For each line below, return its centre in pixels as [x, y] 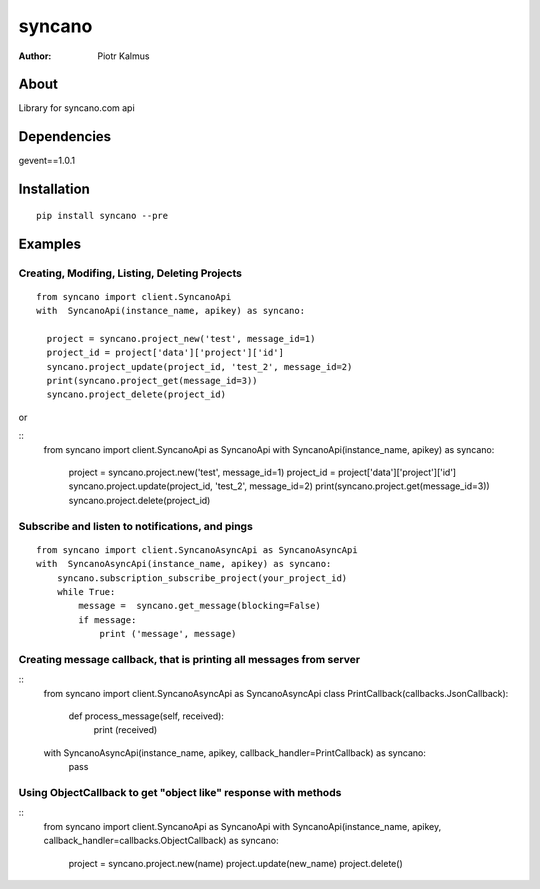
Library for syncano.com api [76, 108]
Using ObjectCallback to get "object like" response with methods [180, 792]
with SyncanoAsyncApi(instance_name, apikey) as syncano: [184, 564]
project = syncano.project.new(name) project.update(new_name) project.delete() [236, 863]
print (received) [125, 730]
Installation [54, 189]
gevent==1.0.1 [46, 161]
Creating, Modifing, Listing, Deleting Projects [130, 273]
